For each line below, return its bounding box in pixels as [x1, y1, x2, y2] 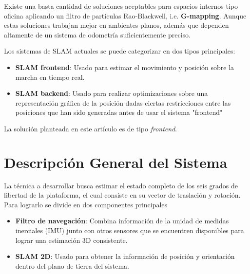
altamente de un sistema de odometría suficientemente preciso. [4, 29, 191, 39]
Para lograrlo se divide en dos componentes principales [4, 199, 168, 209]
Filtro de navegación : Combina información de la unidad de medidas [15, 216, 229, 226]
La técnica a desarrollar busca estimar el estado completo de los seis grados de [4, 180, 238, 190]
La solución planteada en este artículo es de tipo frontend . [4, 123, 177, 133]
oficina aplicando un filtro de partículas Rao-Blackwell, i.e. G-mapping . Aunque [4, 10, 247, 20]
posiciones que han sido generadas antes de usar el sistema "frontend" [15, 107, 223, 117]
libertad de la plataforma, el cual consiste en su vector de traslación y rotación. [4, 190, 241, 200]
